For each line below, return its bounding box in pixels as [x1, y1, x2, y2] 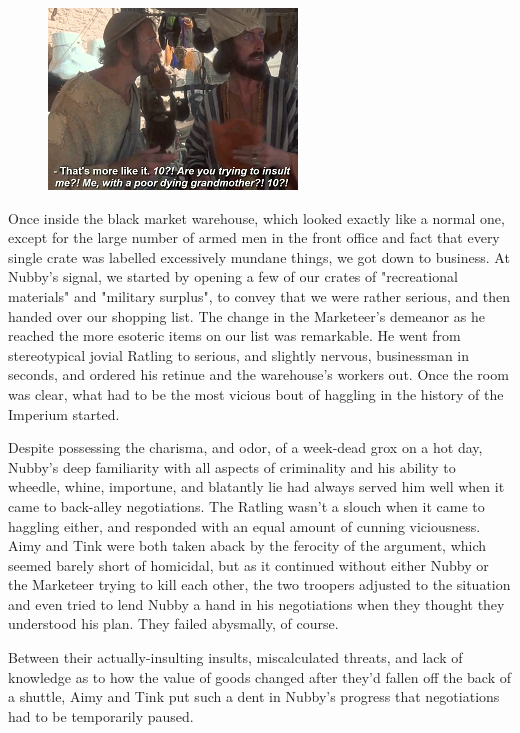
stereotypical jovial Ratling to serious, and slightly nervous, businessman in [8, 344, 470, 365]
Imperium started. [8, 403, 120, 424]
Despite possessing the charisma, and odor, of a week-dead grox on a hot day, [8, 437, 483, 458]
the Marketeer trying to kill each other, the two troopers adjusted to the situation [8, 574, 511, 595]
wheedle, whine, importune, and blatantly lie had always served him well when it [8, 476, 505, 497]
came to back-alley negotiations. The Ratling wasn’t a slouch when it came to [8, 495, 485, 516]
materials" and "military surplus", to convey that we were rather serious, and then [8, 285, 511, 306]
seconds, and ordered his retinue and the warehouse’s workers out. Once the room [8, 364, 509, 385]
